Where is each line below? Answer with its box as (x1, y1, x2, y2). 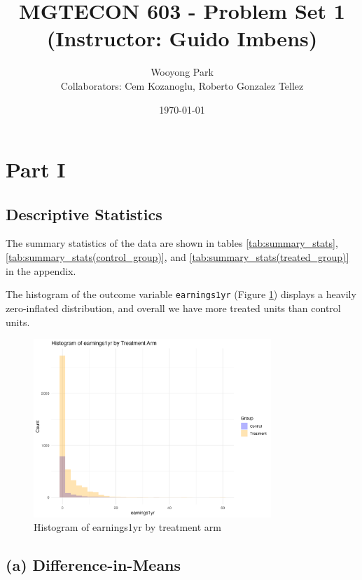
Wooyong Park (151, 65, 214, 79)
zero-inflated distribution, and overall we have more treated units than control (6, 300, 341, 315)
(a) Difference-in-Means (6, 554, 181, 576)
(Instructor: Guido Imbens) (46, 24, 318, 53)
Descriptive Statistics (6, 203, 162, 224)
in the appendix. (6, 263, 76, 278)
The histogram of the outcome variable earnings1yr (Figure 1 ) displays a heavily (6, 287, 356, 302)
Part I (6, 155, 66, 184)
